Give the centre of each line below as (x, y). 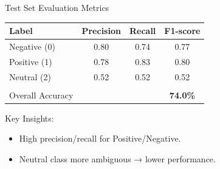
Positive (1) (31, 61)
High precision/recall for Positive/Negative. (100, 138)
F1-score (182, 31)
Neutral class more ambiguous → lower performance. (117, 159)
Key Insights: (29, 118)
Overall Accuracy (41, 95)
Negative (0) (32, 46)
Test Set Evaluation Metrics (57, 7)
